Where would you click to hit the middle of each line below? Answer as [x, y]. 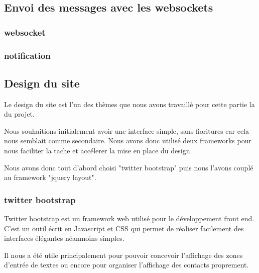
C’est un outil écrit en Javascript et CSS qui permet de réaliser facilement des [124, 228]
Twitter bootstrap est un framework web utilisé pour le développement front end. [129, 218]
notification [27, 55]
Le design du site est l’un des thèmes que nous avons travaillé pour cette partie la [129, 104]
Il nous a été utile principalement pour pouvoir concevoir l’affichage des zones [123, 255]
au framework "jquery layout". [50, 177]
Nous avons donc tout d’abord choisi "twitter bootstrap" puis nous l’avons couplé [129, 167]
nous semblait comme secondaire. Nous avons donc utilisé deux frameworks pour [128, 141]
